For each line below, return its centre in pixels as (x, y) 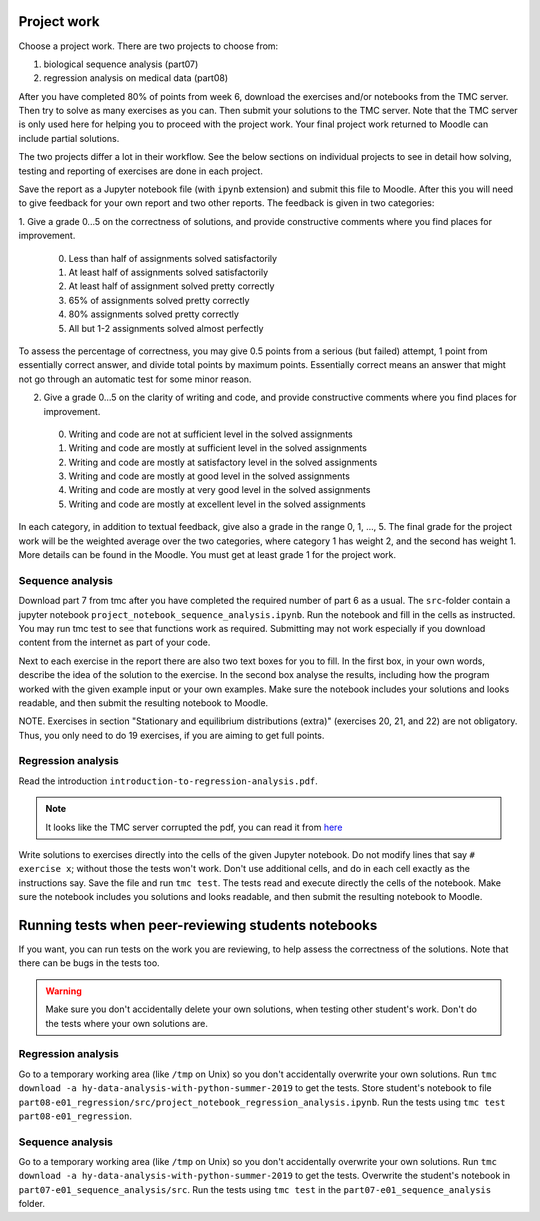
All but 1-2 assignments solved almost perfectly (166, 328)
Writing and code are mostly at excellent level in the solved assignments (217, 504)
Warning (63, 991)
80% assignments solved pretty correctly (154, 314)
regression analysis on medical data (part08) (136, 78)
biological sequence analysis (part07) (121, 64)
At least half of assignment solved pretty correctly (171, 286)
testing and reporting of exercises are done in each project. (141, 171)
